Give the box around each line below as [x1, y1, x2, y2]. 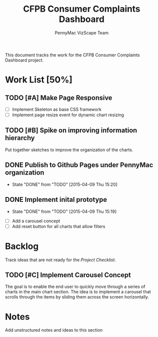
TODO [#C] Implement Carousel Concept [5, 271, 131, 279]
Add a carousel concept [12, 218, 60, 224]
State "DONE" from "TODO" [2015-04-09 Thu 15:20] [12, 181, 118, 187]
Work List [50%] [5, 74, 73, 86]
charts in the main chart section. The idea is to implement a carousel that [5, 289, 151, 295]
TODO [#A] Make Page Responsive [5, 93, 113, 102]
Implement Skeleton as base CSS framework [12, 106, 102, 112]
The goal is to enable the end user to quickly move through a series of [5, 284, 146, 290]
